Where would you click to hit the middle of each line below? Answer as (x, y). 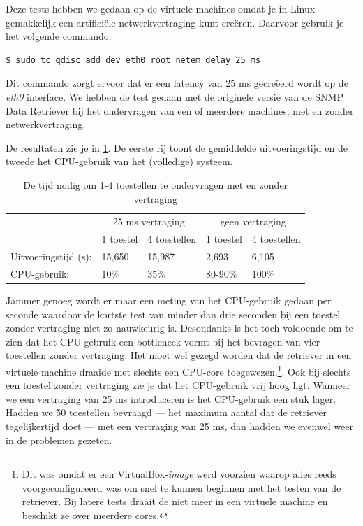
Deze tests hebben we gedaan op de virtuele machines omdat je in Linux (161, 8)
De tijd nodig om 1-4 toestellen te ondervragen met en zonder (156, 184)
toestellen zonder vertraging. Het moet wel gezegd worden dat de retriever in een (179, 355)
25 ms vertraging (149, 221)
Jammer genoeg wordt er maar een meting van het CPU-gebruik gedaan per (169, 300)
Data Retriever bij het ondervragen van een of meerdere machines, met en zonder (180, 110)
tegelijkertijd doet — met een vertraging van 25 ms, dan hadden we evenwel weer (179, 426)
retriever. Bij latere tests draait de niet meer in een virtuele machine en (175, 501)
